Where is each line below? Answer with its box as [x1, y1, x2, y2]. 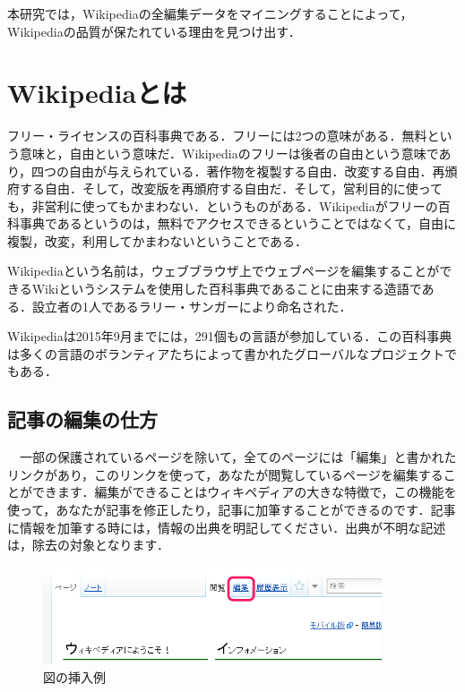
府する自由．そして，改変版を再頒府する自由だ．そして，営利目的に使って [7, 179, 443, 198]
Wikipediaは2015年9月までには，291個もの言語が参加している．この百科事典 [7, 327, 452, 346]
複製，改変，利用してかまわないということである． [7, 231, 308, 250]
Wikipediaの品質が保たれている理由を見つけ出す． [7, 21, 301, 40]
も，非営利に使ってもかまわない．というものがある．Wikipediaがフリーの [7, 196, 438, 215]
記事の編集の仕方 [7, 406, 158, 433]
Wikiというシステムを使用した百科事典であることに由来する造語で [31, 279, 422, 298]
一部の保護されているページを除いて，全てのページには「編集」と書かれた [19, 448, 457, 466]
